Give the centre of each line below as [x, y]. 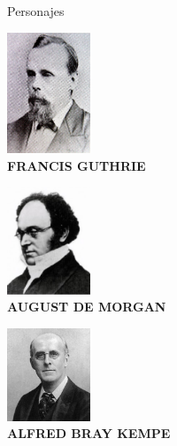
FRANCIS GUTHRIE [77, 165]
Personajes [36, 11]
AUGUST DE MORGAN [87, 307]
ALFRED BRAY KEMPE [89, 433]
